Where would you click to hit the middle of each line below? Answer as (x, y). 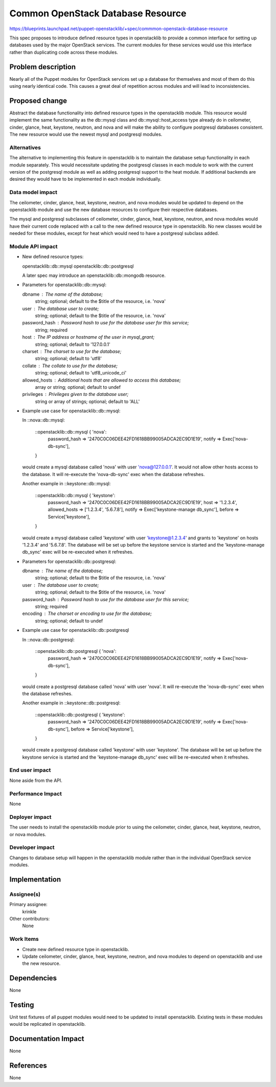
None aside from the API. (36, 780)
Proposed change (38, 100)
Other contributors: (30, 918)
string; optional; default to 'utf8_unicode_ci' (81, 373)
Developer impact (32, 847)
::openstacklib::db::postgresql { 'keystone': (80, 715)
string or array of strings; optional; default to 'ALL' (87, 401)
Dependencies (33, 978)
